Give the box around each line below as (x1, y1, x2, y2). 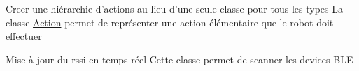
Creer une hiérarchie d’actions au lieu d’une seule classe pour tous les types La (6, 1, 343, 15)
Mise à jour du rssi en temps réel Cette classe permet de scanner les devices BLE (6, 52, 353, 66)
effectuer (6, 29, 42, 43)
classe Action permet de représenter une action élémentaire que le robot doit (6, 15, 334, 29)
